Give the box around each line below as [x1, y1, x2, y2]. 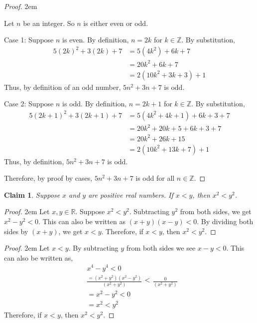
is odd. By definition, [62, 98, 127, 109]
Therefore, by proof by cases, [4, 173, 93, 183]
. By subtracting [68, 243, 119, 253]
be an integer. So [23, 17, 75, 28]
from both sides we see [126, 243, 196, 253]
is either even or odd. [83, 17, 148, 28]
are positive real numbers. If [88, 189, 173, 200]
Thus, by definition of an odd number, [4, 81, 121, 92]
